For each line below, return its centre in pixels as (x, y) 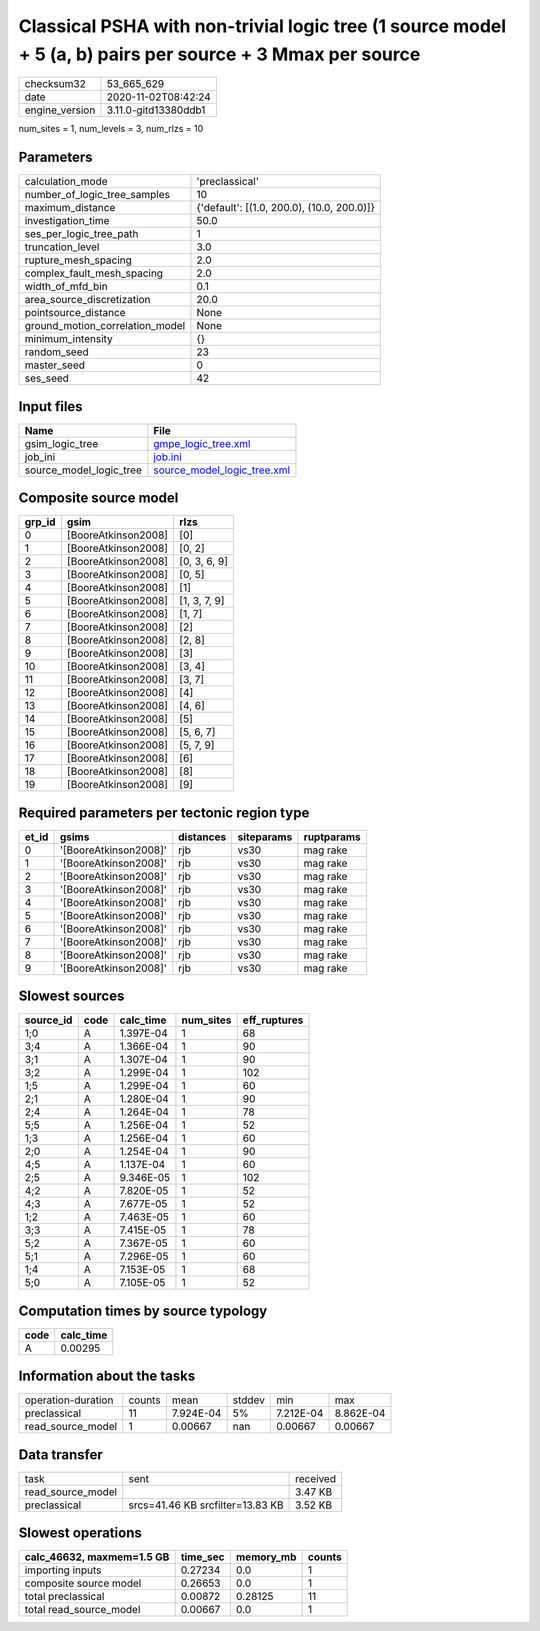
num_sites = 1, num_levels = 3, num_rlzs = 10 (111, 129)
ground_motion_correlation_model (105, 326)
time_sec (202, 1557)
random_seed (56, 352)
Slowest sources (71, 996)
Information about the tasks (107, 1376)
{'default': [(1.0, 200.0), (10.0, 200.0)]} (285, 208)
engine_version (60, 110)
